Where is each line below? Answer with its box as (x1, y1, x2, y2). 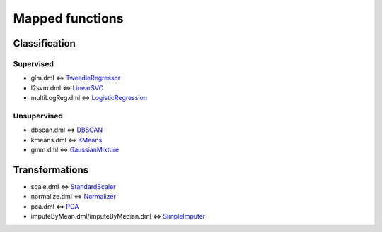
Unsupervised (13, 111, 63, 121)
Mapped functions (13, 11, 124, 26)
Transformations (13, 164, 89, 176)
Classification (13, 37, 76, 49)
